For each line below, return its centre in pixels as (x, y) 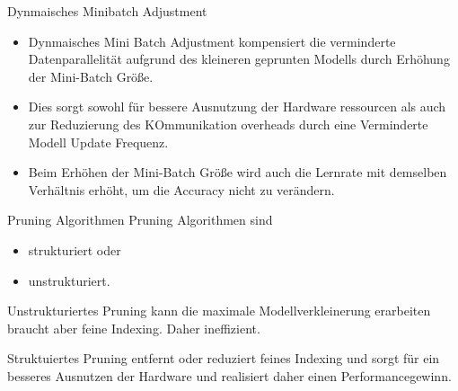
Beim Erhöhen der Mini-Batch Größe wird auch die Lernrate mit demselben (238, 172)
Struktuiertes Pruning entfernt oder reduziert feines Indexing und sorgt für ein (224, 358)
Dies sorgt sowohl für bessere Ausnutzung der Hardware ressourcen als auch (237, 107)
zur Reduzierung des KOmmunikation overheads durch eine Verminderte (228, 124)
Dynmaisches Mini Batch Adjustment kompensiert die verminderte (212, 41)
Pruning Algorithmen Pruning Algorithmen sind (140, 220)
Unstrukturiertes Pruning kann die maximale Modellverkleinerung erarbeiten (219, 311)
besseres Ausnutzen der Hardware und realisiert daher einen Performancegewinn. (229, 375)
